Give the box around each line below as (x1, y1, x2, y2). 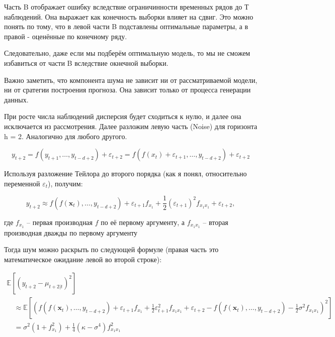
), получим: (48, 178, 83, 188)
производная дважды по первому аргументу (4, 227, 138, 238)
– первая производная (27, 216, 93, 227)
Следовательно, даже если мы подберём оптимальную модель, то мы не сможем (4, 48, 250, 58)
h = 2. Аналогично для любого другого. (4, 131, 127, 141)
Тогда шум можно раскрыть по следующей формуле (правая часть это (4, 244, 219, 255)
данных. (4, 94, 29, 104)
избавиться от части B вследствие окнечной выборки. (4, 57, 169, 68)
